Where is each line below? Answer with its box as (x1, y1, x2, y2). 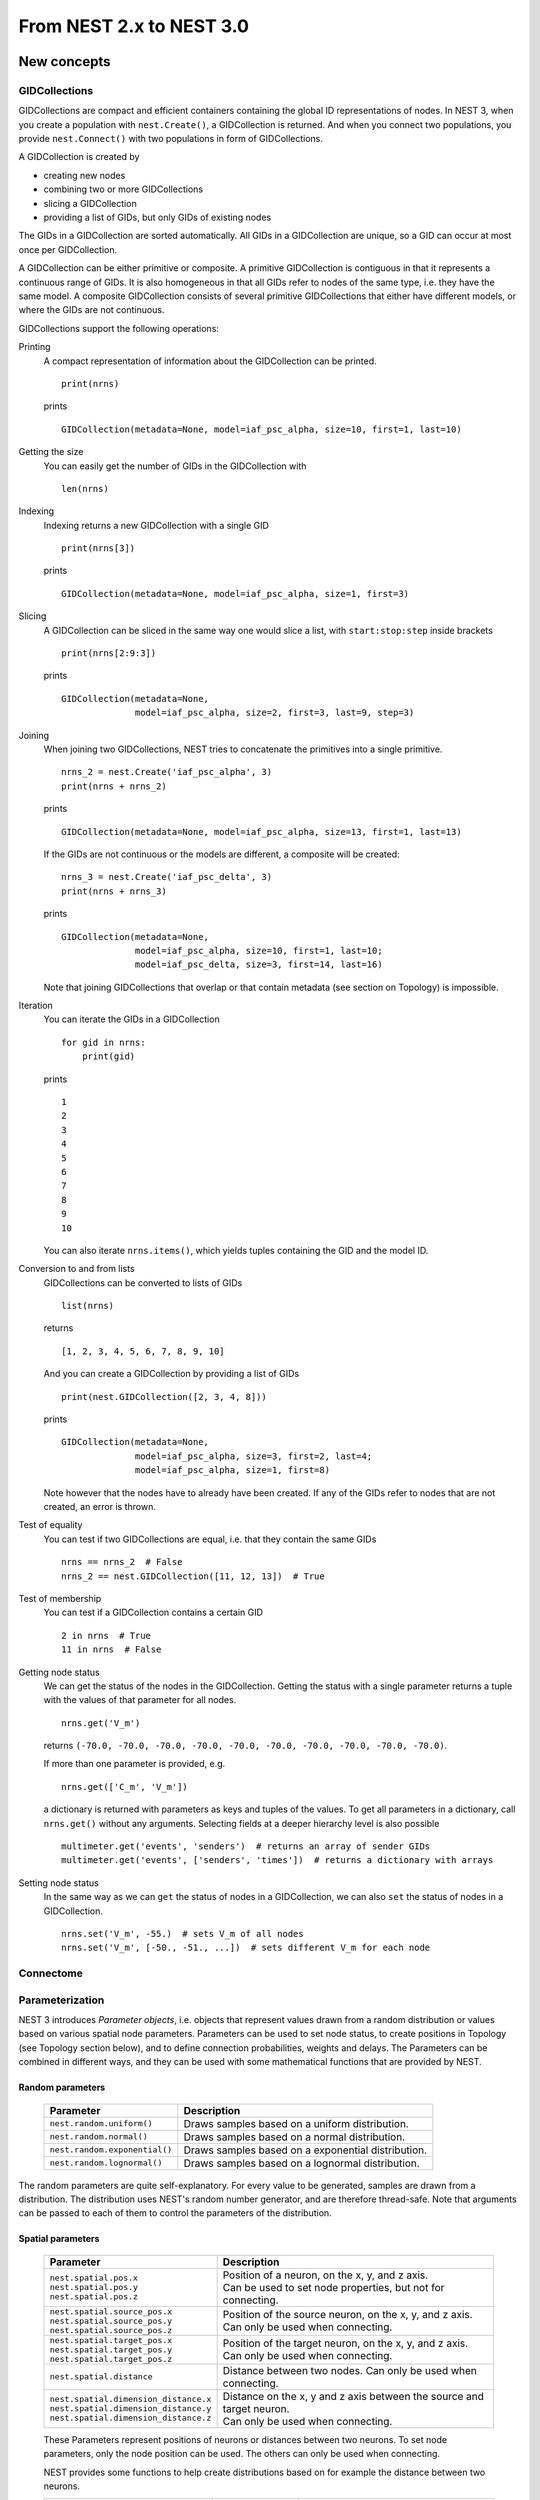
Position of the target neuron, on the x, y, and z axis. (222, 2336, 469, 2350)
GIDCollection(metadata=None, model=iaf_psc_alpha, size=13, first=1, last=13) (61, 826, 462, 837)
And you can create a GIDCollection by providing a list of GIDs (43, 1368, 300, 1380)
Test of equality (18, 1519, 83, 1531)
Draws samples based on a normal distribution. (183, 2130, 406, 2144)
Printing (18, 341, 51, 353)
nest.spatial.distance (49, 2371, 154, 2382)
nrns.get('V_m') (61, 1717, 141, 1729)
